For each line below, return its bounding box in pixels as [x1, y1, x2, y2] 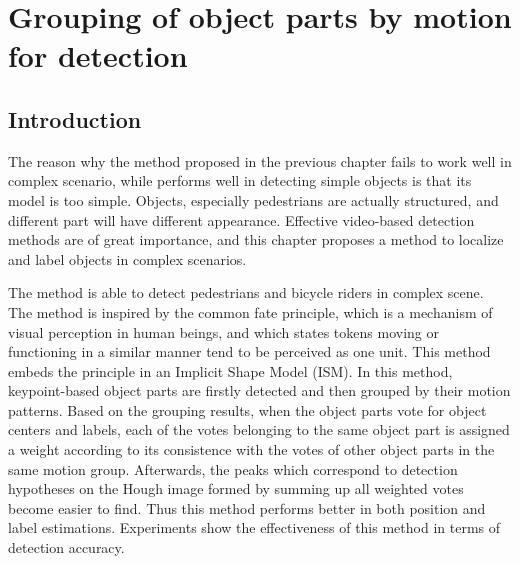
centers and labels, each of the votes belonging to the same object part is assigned [8, 419, 510, 440]
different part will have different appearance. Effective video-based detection [8, 209, 475, 230]
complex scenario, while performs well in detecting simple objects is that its [8, 170, 472, 191]
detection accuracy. [8, 537, 125, 558]
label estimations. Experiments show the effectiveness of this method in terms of [8, 517, 501, 538]
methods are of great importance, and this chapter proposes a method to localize [8, 229, 504, 250]
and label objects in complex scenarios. [8, 248, 247, 269]
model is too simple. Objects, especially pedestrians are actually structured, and [8, 189, 499, 210]
